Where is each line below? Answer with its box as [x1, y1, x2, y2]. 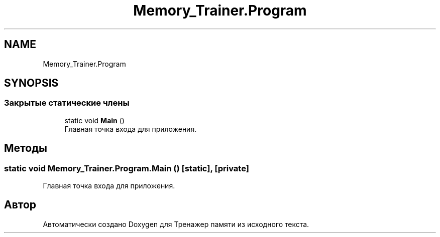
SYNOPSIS [4, 77, 59, 90]
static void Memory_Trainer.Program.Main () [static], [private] [4, 163, 249, 173]
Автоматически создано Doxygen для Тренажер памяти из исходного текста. [43, 219, 309, 228]
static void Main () [64, 116, 125, 125]
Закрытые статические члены [4, 98, 130, 108]
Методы [4, 142, 47, 155]
